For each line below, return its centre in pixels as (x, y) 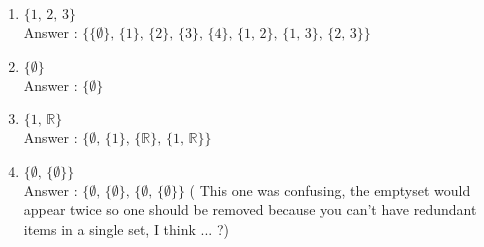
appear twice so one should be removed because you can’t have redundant (250, 209)
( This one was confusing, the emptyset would (330, 189)
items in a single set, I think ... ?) (126, 228)
